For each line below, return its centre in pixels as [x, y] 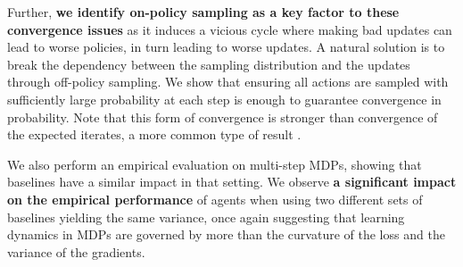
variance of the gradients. [76, 251]
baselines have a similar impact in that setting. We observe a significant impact [232, 182]
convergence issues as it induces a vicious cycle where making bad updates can [230, 29]
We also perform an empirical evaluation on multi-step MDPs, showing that [215, 164]
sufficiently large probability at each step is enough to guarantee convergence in [224, 99]
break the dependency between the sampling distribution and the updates [209, 64]
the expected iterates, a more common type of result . [154, 134]
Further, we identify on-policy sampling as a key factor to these [203, 12]
